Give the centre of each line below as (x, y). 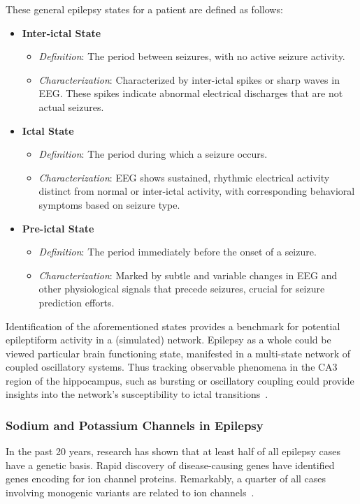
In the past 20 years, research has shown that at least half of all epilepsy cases (173, 451)
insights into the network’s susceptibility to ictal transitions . (137, 394)
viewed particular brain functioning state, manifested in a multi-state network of (178, 353)
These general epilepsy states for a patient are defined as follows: (144, 9)
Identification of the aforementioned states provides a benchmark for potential (173, 326)
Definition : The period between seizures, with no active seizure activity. (192, 56)
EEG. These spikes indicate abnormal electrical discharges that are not (191, 93)
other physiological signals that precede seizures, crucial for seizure (182, 289)
